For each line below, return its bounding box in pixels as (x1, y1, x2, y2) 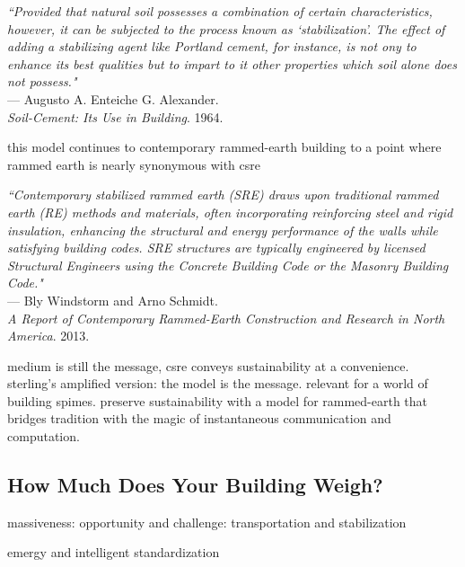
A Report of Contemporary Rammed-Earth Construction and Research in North (7, 308, 445, 327)
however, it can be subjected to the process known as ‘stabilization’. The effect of (7, 19, 445, 38)
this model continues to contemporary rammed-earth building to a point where (7, 137, 442, 156)
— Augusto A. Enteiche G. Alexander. (7, 89, 219, 108)
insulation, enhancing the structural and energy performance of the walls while (7, 220, 438, 239)
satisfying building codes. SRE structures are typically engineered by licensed (7, 238, 426, 257)
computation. (7, 427, 80, 446)
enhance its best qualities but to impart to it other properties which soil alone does (7, 54, 457, 73)
